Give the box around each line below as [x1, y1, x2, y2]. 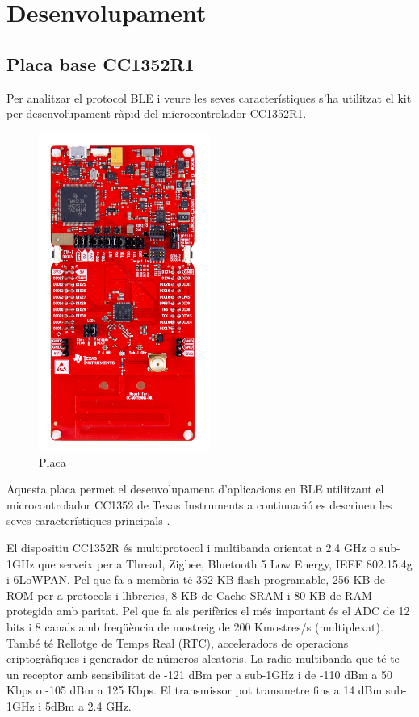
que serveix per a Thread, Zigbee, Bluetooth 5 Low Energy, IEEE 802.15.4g [38, 555, 413, 572]
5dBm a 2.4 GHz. [44, 697, 132, 714]
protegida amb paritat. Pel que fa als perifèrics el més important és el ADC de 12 [6, 602, 410, 619]
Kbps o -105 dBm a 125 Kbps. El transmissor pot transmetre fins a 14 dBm [6, 681, 383, 698]
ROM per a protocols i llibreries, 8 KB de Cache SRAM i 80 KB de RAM [6, 586, 372, 603]
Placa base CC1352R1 [6, 51, 195, 76]
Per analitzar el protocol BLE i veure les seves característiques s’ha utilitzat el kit [6, 89, 412, 106]
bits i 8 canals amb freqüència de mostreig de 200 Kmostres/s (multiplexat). [6, 618, 383, 635]
